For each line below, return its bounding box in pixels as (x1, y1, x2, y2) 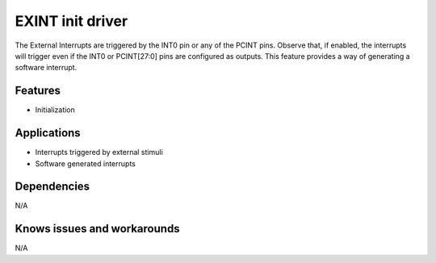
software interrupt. (15, 63, 78, 73)
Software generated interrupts (35, 158, 136, 169)
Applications (15, 126, 81, 140)
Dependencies (15, 180, 90, 194)
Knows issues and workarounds (15, 222, 181, 236)
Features (15, 84, 61, 98)
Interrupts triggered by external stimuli (35, 148, 163, 157)
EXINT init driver (15, 12, 128, 30)
